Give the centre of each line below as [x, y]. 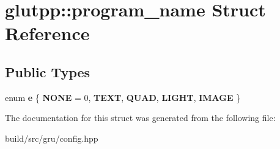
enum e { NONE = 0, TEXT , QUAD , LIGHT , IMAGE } [123, 97]
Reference [47, 33]
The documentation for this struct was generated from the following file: [140, 118]
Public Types [48, 71]
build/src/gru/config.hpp [52, 138]
